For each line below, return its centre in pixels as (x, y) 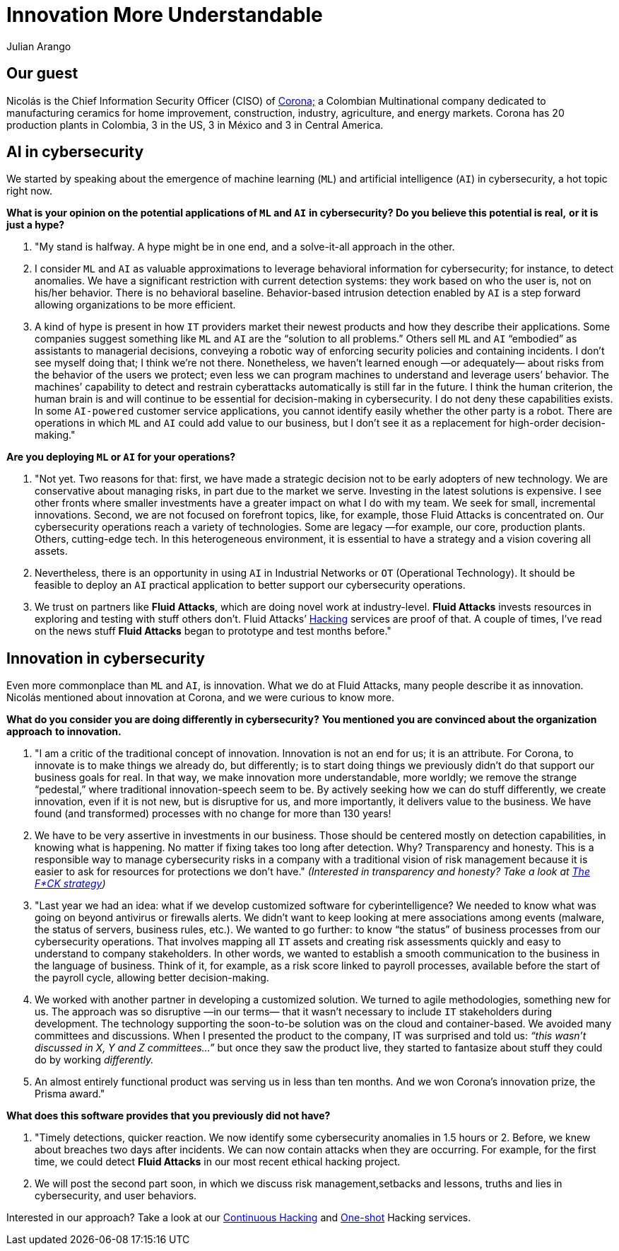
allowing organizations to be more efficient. (135, 305)
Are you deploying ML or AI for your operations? (121, 457)
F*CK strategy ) (70, 884)
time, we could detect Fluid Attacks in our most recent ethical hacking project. (218, 1162)
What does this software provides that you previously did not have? (169, 1116)
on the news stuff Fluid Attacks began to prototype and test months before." (213, 631)
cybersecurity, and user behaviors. (116, 1196)
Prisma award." (70, 1094)
